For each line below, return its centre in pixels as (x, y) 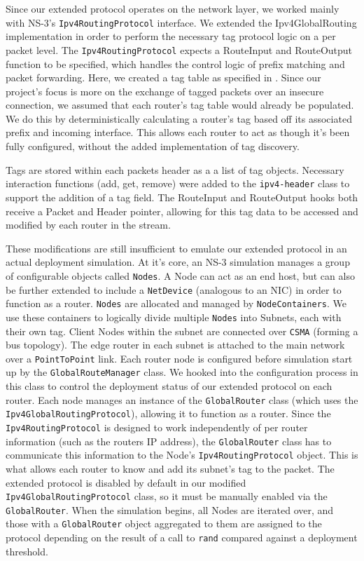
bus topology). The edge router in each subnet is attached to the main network (175, 345)
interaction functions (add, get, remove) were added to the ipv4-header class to (178, 183)
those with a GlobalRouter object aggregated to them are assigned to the (164, 523)
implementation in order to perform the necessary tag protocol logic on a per (171, 36)
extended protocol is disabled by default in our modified (126, 482)
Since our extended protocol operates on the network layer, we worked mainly (173, 8)
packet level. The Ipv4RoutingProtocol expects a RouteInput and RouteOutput (179, 49)
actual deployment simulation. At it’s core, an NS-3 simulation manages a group (178, 262)
